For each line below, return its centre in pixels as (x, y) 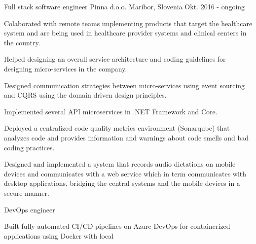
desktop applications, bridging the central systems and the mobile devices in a (122, 183)
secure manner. (27, 192)
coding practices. (29, 147)
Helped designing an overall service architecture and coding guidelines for (115, 59)
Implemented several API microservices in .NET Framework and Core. (111, 111)
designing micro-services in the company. (66, 68)
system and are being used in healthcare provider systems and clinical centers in (125, 33)
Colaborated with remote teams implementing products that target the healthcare (128, 23)
